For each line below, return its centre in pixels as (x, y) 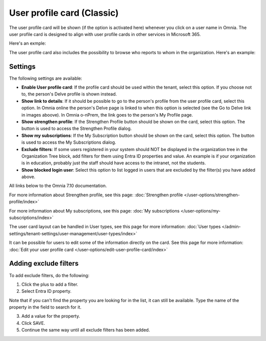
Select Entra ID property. (46, 291)
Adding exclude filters (44, 263)
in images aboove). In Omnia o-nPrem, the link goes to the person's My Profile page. (107, 115)
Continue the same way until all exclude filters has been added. (86, 330)
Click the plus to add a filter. (50, 284)
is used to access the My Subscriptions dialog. (69, 142)
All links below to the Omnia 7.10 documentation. (58, 186)
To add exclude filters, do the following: (49, 275)
